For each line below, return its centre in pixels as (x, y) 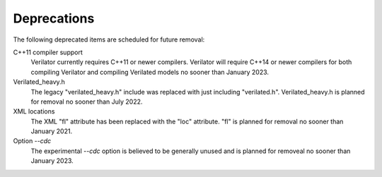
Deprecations (54, 18)
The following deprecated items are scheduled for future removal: (109, 39)
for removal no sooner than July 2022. (87, 102)
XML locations (34, 111)
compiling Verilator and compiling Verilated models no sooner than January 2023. (150, 72)
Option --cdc (32, 141)
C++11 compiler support (48, 52)
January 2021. (52, 131)
